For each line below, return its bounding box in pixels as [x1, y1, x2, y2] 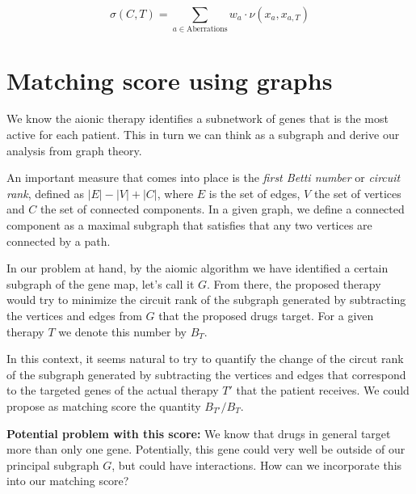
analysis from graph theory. [6, 141, 142, 158]
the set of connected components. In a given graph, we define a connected [40, 201, 405, 217]
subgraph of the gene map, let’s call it [6, 275, 195, 292]
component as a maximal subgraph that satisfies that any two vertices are [6, 217, 372, 234]
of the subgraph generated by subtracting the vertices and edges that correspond [6, 365, 406, 382]
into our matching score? [6, 472, 129, 489]
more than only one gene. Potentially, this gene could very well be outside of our [6, 441, 405, 458]
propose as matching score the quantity [6, 397, 201, 414]
